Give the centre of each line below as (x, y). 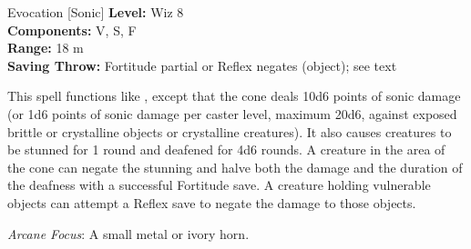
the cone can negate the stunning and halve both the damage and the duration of (235, 167)
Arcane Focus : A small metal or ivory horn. (128, 233)
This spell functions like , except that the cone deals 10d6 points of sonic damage (234, 96)
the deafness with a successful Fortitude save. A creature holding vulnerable (219, 185)
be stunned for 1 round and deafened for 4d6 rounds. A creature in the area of (226, 149)
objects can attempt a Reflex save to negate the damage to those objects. (212, 202)
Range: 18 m (46, 48)
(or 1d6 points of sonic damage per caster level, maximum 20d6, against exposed (232, 113)
